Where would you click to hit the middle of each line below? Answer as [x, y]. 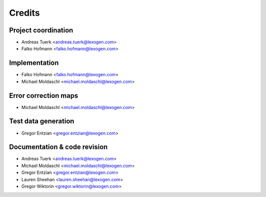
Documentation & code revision [58, 147]
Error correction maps [44, 96]
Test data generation [42, 121]
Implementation [34, 63]
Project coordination [41, 30]
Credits [25, 13]
